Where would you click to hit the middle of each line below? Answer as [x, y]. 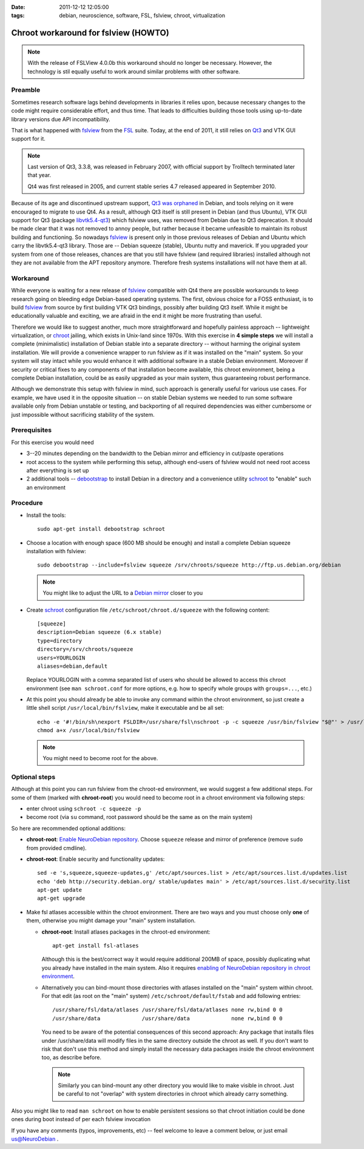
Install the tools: [46, 515]
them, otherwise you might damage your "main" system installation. [111, 921]
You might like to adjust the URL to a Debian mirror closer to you [123, 593]
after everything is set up [58, 470]
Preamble [26, 90]
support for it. [28, 139]
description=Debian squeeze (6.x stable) [99, 632]
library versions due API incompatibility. [61, 119]
